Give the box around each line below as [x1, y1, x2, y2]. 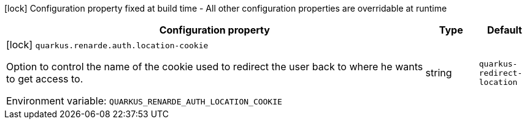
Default [487, 24, 522, 36]
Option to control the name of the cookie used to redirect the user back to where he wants [6, 60, 423, 73]
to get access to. [6, 73, 83, 85]
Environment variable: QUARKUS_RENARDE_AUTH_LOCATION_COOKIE [6, 95, 282, 107]
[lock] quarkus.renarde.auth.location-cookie [6, 38, 209, 51]
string [425, 67, 452, 79]
